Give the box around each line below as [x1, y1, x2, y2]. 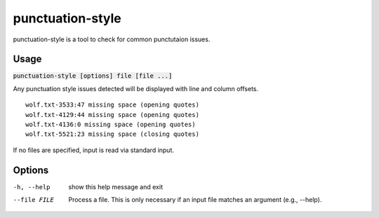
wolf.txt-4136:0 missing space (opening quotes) [25, 121, 196, 129]
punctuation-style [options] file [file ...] [13, 72, 173, 80]
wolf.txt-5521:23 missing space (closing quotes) [25, 130, 200, 138]
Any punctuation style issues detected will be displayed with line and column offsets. [13, 84, 259, 93]
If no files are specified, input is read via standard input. [13, 146, 175, 154]
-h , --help [13, 183, 51, 191]
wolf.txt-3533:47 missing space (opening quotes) [25, 101, 200, 109]
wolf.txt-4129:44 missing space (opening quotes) [25, 111, 200, 118]
